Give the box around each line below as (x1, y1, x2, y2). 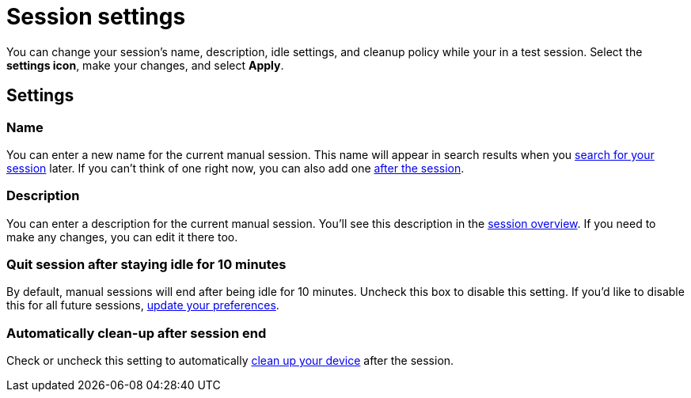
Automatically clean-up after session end (6, 324, 267, 341)
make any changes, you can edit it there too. (6, 229, 238, 244)
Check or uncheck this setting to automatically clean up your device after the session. (6, 354, 454, 368)
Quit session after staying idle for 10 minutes (6, 256, 287, 273)
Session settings (6, 3, 186, 30)
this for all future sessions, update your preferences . (6, 298, 279, 313)
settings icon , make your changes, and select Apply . (6, 58, 284, 72)
